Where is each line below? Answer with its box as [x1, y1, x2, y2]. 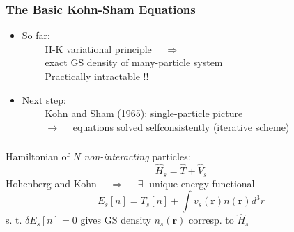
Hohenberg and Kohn [6, 176, 97, 190]
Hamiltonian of [6, 149, 70, 164]
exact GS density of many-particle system [45, 55, 223, 70]
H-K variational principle [45, 41, 152, 56]
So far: [22, 28, 50, 42]
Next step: [22, 92, 66, 107]
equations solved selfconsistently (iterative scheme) [72, 119, 290, 134]
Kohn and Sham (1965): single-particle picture [45, 106, 243, 121]
